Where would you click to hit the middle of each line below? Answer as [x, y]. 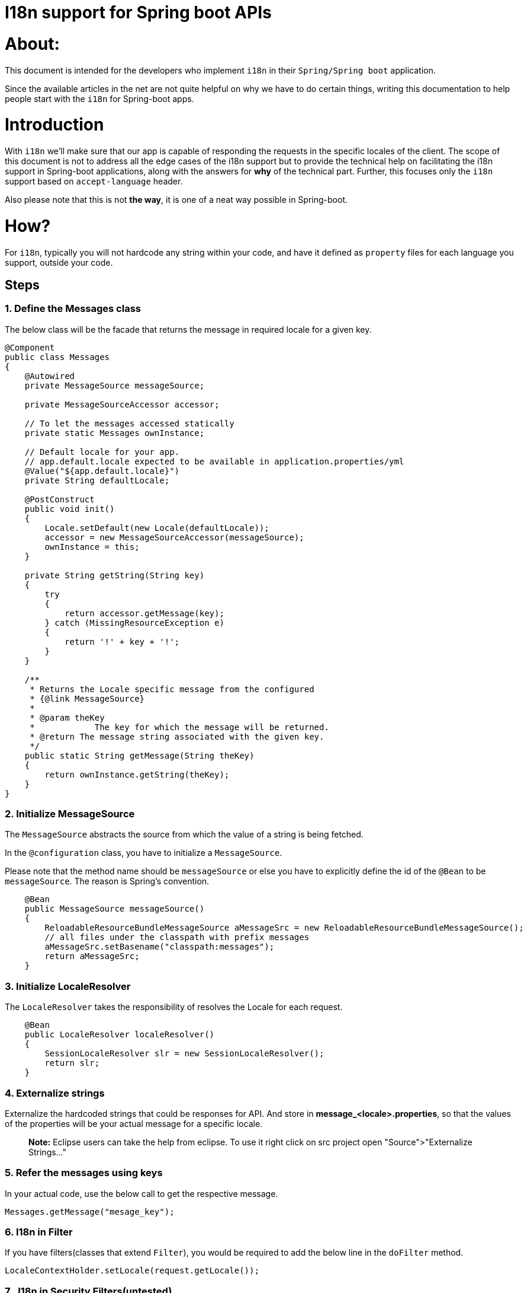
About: [32, 44]
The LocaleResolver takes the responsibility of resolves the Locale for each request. [174, 1007]
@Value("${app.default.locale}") [102, 471]
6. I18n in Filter [39, 1232]
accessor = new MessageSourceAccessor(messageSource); [174, 537]
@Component [30, 347]
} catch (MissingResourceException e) [134, 622]
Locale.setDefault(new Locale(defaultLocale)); [157, 528]
